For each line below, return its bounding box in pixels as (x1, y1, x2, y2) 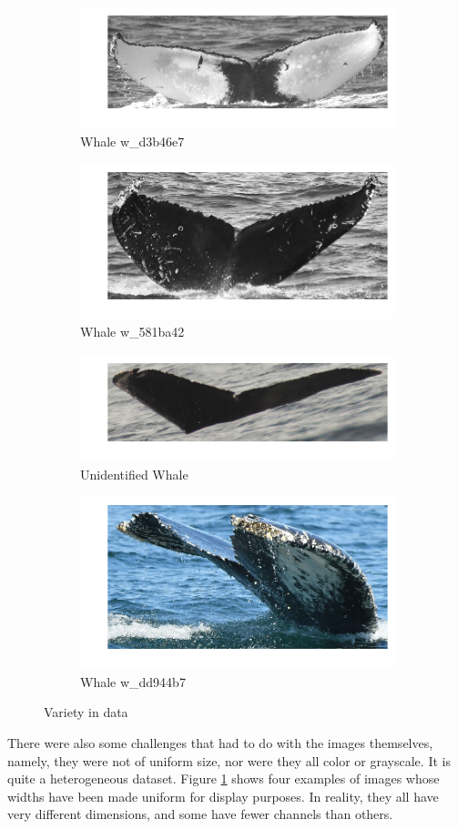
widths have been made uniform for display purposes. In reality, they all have (7, 786, 439, 805)
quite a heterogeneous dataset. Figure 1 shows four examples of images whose (7, 769, 440, 788)
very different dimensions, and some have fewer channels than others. (7, 804, 393, 824)
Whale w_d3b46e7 (80, 131, 185, 150)
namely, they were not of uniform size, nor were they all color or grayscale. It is (7, 751, 451, 770)
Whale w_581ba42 (80, 322, 185, 341)
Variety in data (44, 703, 128, 722)
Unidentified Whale (80, 464, 188, 483)
